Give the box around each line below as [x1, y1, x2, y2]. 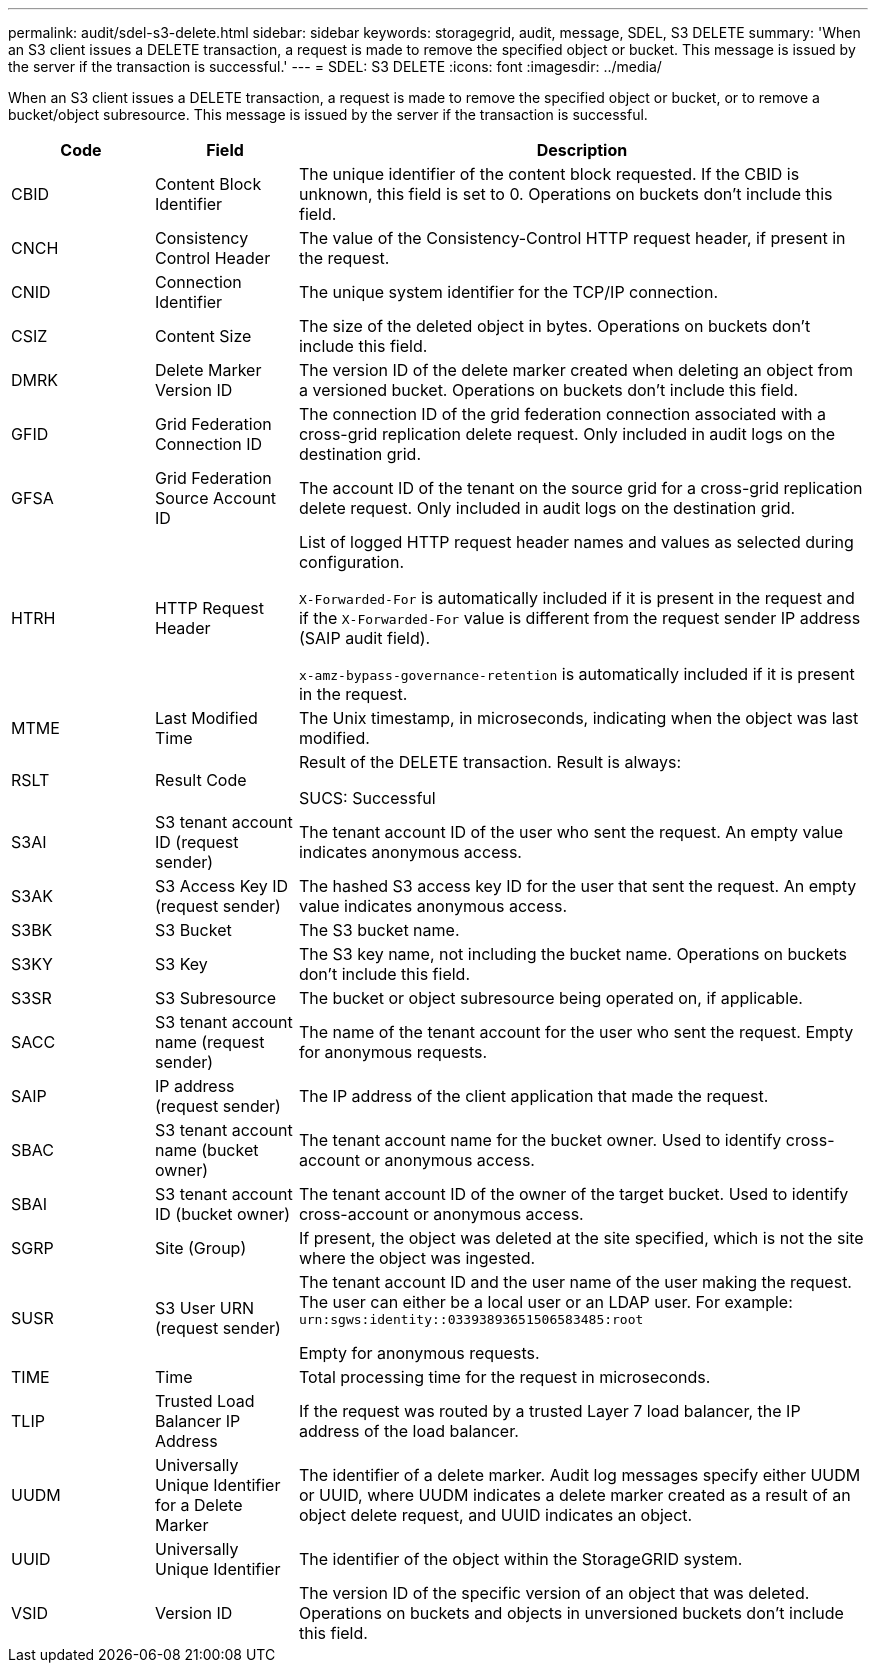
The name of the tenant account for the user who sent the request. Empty [298, 1022, 854, 1042]
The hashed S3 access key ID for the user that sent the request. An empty [298, 876, 857, 896]
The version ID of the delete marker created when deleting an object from [298, 360, 853, 380]
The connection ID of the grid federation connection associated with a [298, 404, 827, 424]
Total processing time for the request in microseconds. [298, 1367, 711, 1387]
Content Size [154, 326, 252, 346]
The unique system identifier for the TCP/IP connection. [298, 282, 718, 302]
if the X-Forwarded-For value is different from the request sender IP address [298, 608, 861, 628]
